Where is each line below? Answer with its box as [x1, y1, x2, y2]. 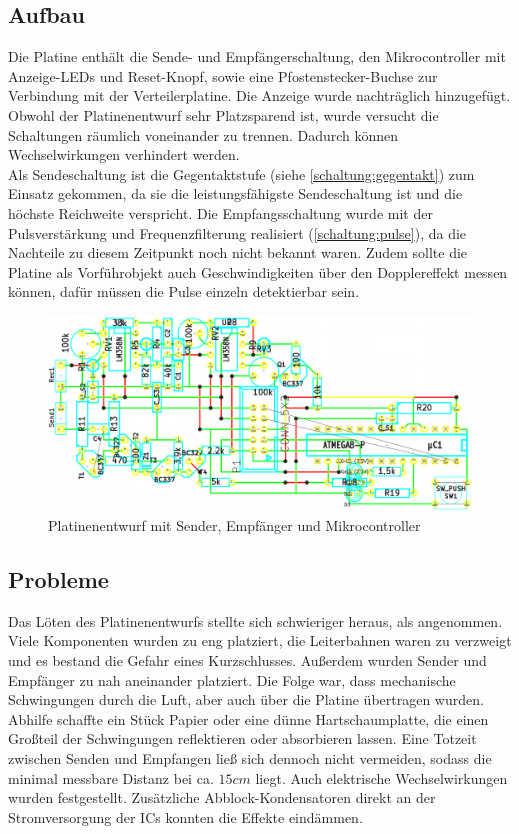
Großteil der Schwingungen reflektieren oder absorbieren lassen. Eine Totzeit [8, 728, 477, 749]
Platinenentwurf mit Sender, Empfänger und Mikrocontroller [48, 514, 421, 535]
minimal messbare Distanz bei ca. [8, 767, 214, 788]
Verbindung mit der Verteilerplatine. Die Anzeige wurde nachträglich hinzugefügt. [8, 85, 511, 106]
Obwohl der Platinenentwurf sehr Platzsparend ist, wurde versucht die [8, 104, 439, 125]
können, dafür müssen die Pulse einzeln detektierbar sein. [8, 281, 360, 302]
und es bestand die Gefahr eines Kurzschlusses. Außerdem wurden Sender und [8, 649, 487, 670]
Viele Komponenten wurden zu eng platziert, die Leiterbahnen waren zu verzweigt [8, 630, 512, 651]
